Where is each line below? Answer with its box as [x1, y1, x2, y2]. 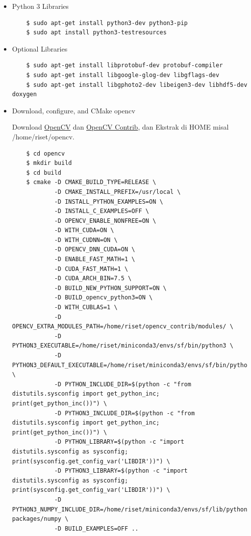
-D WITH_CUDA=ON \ [54, 227, 114, 234]
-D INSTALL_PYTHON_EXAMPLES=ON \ [54, 198, 163, 205]
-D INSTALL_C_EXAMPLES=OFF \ [54, 208, 149, 215]
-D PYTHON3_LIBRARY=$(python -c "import [54, 467, 188, 475]
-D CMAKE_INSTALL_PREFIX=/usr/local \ [54, 188, 181, 195]
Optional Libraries [12, 43, 68, 54]
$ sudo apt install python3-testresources [26, 29, 167, 36]
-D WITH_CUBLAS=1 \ [54, 304, 118, 311]
